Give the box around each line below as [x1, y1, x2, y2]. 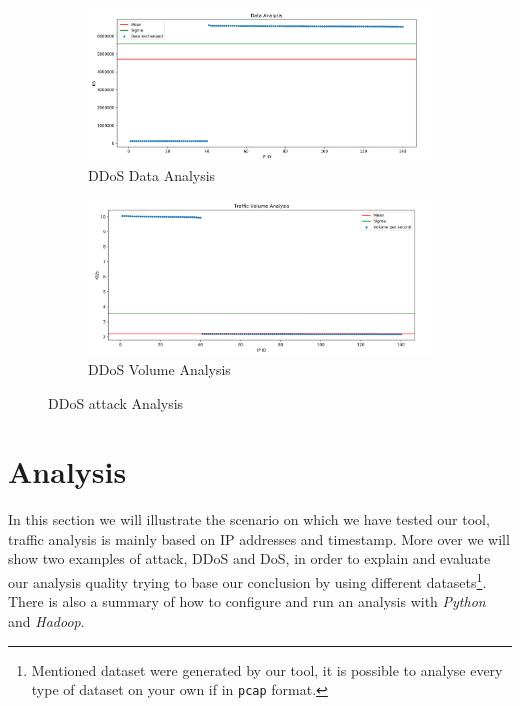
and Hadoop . [8, 610, 85, 631]
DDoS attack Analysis [48, 392, 184, 413]
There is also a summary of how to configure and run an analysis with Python [8, 591, 486, 612]
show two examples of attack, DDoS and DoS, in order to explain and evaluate [8, 548, 491, 569]
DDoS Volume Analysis [88, 358, 231, 379]
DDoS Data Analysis [88, 164, 216, 185]
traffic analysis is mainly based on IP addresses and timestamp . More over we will [8, 528, 510, 549]
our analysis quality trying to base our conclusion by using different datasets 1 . [8, 569, 487, 592]
